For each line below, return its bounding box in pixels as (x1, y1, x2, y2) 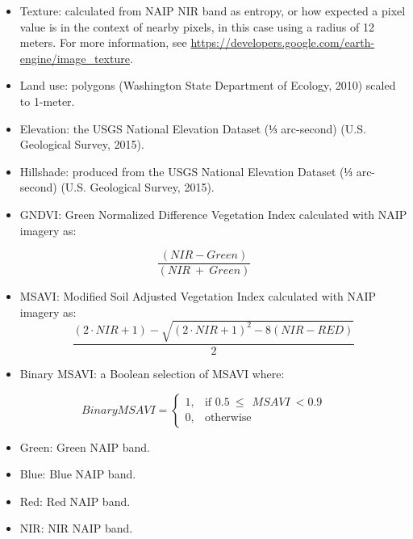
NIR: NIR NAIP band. (19, 520, 133, 537)
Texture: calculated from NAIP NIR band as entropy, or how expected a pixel (19, 2, 406, 19)
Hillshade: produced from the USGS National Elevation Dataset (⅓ (19, 162, 353, 179)
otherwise (204, 412, 252, 424)
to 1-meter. (19, 92, 75, 109)
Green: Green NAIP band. (19, 438, 150, 455)
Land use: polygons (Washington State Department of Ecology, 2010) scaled (19, 77, 396, 94)
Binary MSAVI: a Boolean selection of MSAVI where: (19, 364, 285, 381)
